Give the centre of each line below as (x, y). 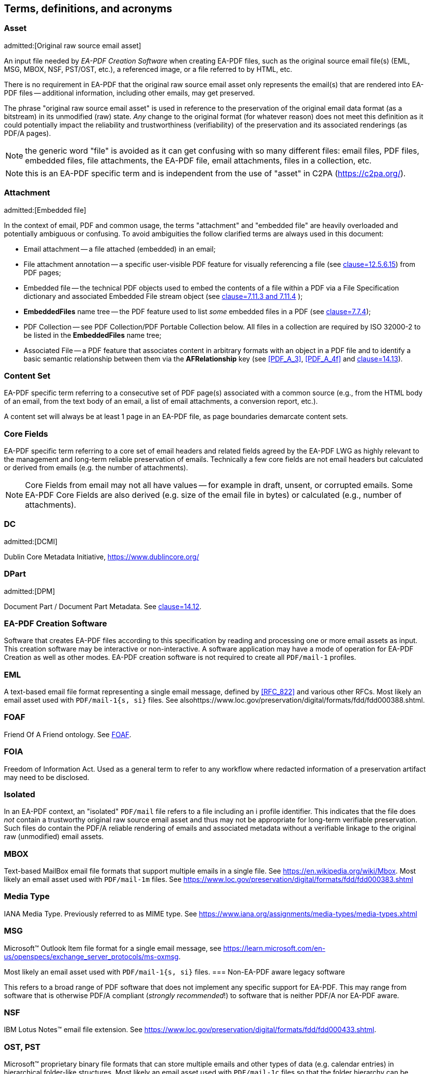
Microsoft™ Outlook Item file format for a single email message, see (113, 948)
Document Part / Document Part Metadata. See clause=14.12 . (103, 606)
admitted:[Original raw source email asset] (73, 45)
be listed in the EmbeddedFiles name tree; (93, 335)
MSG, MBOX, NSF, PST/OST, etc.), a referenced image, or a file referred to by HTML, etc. (148, 69)
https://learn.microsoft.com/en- (274, 948)
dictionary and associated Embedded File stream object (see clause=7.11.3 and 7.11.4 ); (163, 296)
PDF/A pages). (28, 133)
